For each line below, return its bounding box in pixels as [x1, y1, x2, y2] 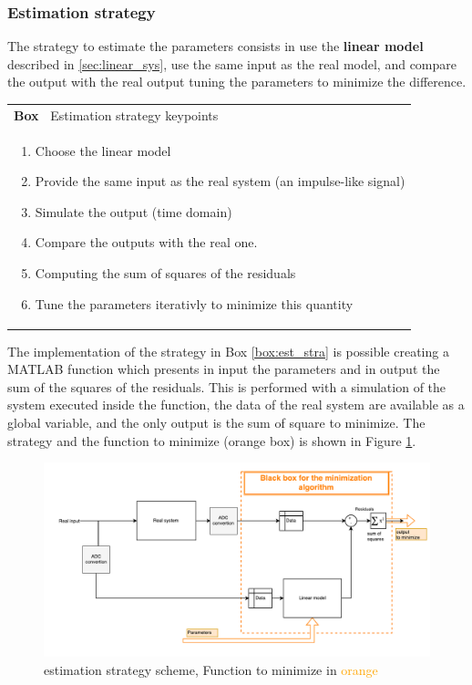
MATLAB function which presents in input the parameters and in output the [7, 359, 440, 379]
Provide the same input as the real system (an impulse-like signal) [35, 171, 405, 191]
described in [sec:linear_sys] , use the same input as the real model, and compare [7, 54, 457, 73]
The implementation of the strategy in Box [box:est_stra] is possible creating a [7, 341, 449, 360]
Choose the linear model [35, 140, 171, 160]
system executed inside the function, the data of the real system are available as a [7, 395, 465, 414]
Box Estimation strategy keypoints [14, 105, 219, 124]
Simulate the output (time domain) [35, 202, 232, 221]
